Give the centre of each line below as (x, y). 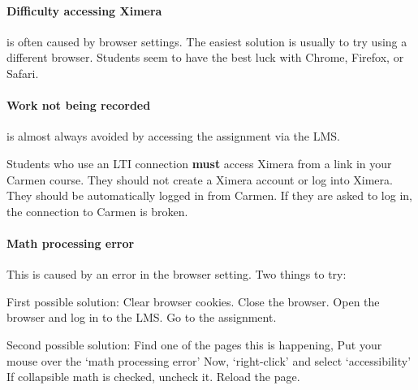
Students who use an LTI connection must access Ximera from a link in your (199, 163)
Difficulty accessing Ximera (84, 10)
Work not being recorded (79, 105)
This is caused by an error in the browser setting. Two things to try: (177, 274)
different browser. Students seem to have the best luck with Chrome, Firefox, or (205, 57)
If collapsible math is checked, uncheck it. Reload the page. (153, 377)
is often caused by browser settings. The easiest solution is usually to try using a (207, 41)
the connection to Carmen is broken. (97, 211)
